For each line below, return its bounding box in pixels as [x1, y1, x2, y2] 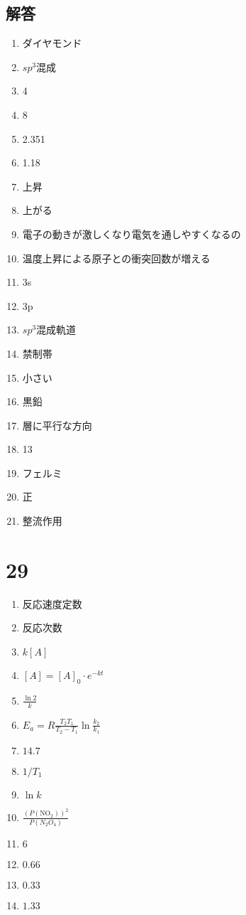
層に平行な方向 [22, 417, 92, 432]
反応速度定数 [22, 596, 82, 611]
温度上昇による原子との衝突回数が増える [22, 250, 211, 265]
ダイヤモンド [22, 36, 82, 50]
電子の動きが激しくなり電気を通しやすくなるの [22, 226, 241, 241]
